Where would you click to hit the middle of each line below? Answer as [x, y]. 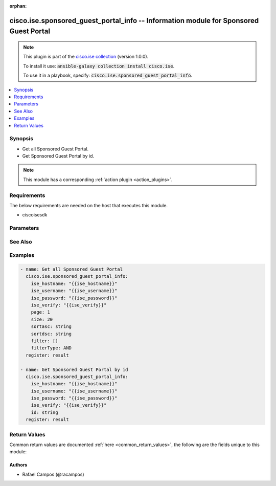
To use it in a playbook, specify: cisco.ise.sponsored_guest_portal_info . [108, 75]
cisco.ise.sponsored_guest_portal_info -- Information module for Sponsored [134, 20]
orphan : [18, 6]
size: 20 [42, 319]
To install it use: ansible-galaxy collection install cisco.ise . [99, 66]
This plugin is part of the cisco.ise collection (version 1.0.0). [86, 57]
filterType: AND [51, 348]
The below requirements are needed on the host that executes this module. [89, 205]
